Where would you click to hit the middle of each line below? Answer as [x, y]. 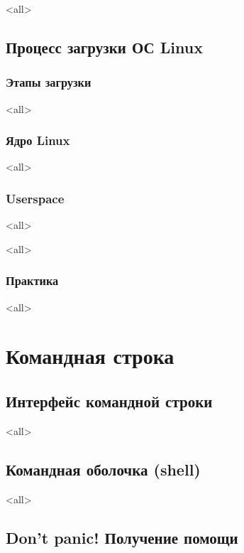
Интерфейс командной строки [109, 401]
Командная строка [90, 356]
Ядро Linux [38, 140]
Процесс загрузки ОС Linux [104, 47]
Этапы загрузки [49, 82]
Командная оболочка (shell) [103, 469]
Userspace [35, 198]
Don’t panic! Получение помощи [122, 537]
